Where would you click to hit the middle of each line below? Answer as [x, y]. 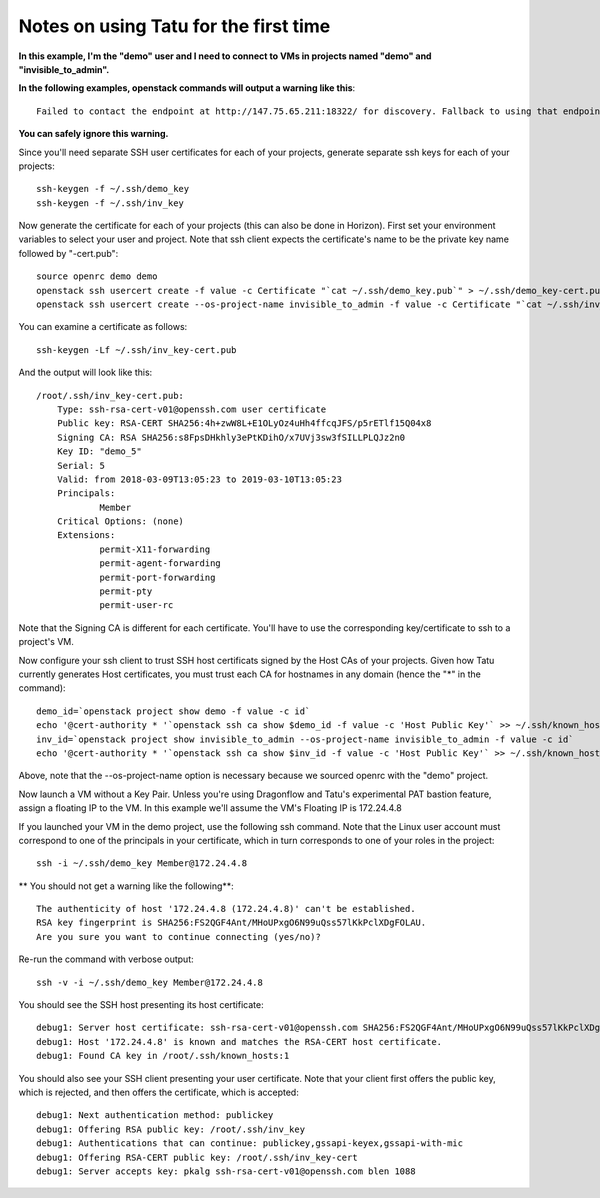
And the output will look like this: [85, 372]
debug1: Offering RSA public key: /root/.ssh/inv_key [170, 1129]
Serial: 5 [80, 465]
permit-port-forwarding [157, 577]
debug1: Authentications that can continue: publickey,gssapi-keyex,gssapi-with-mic [250, 1143]
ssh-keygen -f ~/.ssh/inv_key [110, 203]
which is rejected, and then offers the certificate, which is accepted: [158, 1092]
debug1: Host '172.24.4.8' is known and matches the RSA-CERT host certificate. [239, 1041]
